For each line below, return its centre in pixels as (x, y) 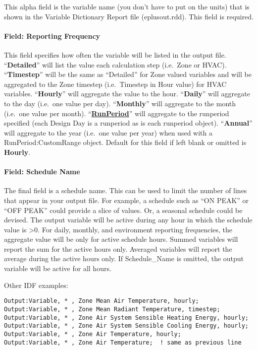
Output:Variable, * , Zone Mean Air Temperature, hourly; (102, 301)
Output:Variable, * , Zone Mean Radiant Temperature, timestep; (112, 309)
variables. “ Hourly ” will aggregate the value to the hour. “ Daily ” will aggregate (127, 94)
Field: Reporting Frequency (52, 35)
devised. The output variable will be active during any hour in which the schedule (128, 220)
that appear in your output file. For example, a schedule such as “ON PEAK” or (127, 200)
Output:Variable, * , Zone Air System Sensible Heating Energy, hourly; (126, 317)
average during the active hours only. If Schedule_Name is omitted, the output (124, 258)
